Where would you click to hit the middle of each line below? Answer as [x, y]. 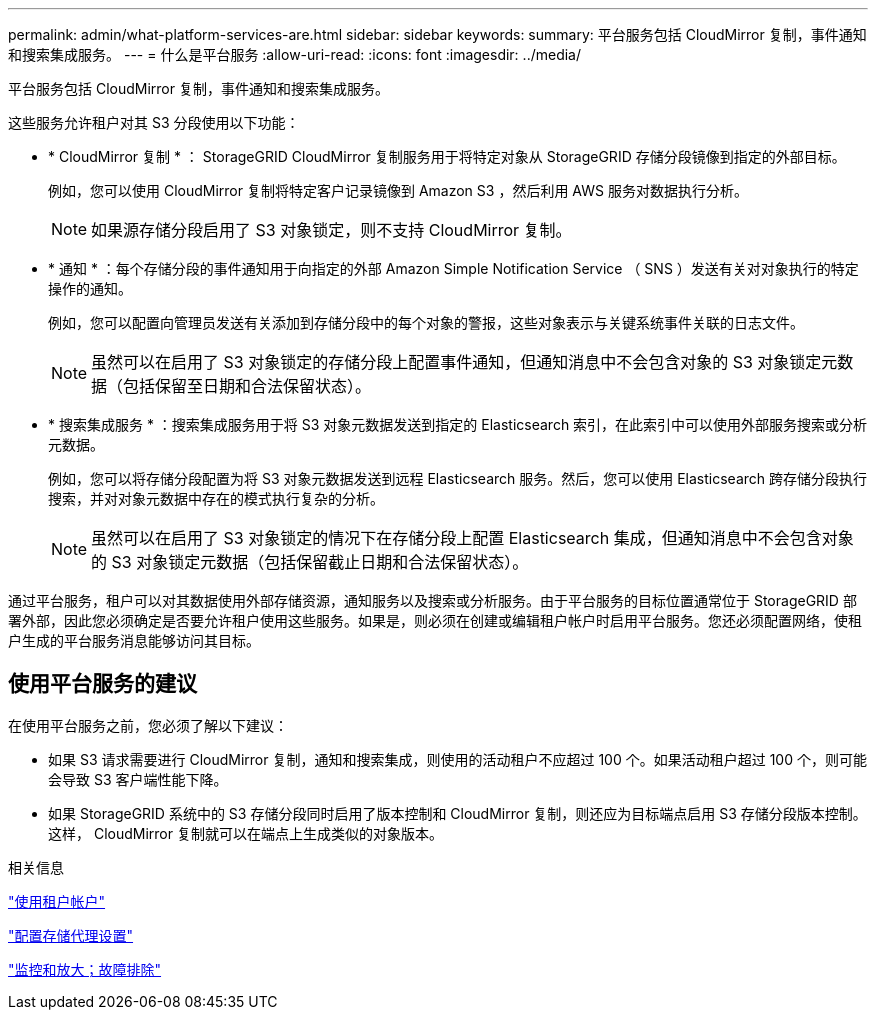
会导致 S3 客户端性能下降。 [138, 779]
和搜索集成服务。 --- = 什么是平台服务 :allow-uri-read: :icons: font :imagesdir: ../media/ [295, 54]
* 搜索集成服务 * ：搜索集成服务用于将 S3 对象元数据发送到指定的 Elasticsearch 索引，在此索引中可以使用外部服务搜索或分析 [458, 424]
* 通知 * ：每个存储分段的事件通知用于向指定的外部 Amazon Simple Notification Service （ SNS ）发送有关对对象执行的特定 [453, 268]
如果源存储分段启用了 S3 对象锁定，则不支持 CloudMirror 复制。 [331, 230]
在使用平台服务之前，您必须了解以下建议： [148, 725]
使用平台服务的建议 [102, 684]
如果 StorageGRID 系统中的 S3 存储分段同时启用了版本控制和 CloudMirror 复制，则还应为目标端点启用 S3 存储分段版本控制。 [457, 813]
